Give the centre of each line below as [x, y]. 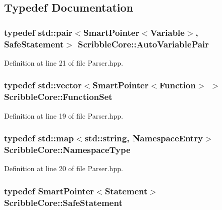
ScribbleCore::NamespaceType [67, 150]
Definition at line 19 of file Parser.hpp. [64, 115]
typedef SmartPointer [49, 191]
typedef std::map [39, 138]
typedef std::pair [38, 32]
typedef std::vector [43, 85]
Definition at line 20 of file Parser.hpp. [64, 168]
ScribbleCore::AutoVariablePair [144, 44]
